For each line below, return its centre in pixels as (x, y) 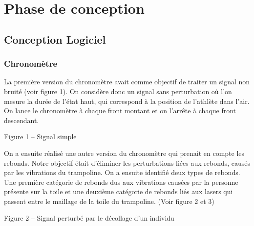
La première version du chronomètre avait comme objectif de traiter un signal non (127, 82)
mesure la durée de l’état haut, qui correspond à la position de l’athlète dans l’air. (127, 101)
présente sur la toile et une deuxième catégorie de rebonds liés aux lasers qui (118, 191)
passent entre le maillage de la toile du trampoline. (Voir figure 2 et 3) (109, 201)
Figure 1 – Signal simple (40, 137)
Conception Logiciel (55, 39)
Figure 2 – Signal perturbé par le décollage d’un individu (89, 217)
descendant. (21, 120)
